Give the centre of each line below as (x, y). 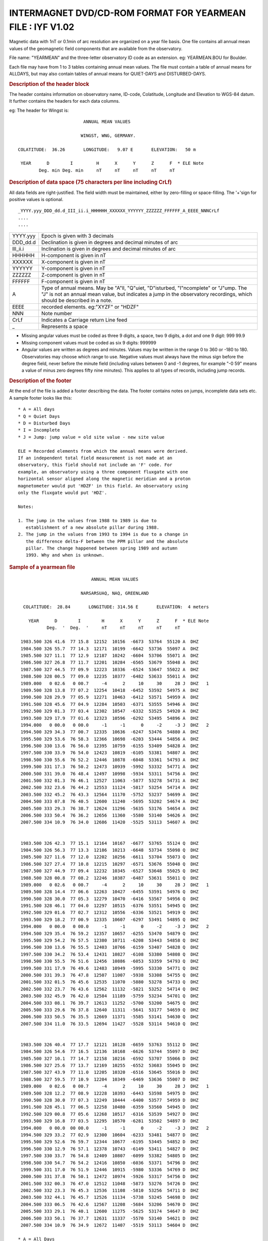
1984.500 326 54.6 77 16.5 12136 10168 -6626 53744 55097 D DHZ (109, 1052)
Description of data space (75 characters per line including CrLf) (91, 182)
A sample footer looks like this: (40, 398)
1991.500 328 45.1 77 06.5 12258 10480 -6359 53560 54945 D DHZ (109, 1107)
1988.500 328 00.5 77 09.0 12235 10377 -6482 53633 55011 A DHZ (109, 677)
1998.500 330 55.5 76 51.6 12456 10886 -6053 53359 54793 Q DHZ (109, 961)
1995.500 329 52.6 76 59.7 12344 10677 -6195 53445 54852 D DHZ (109, 1142)
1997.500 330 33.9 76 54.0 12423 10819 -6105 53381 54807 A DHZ (109, 753)
